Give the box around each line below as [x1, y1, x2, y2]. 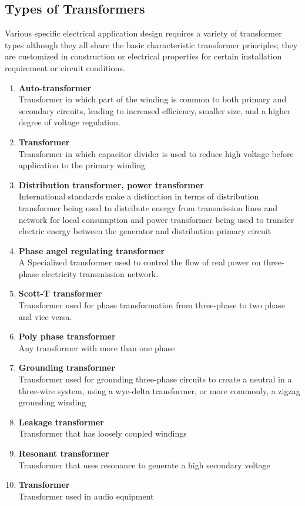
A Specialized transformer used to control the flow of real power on [18, 256, 261, 268]
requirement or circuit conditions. [5, 61, 125, 74]
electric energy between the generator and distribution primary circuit [18, 225, 272, 237]
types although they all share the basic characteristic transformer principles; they [5, 38, 298, 51]
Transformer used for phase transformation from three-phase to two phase [18, 299, 285, 311]
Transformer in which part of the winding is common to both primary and [18, 93, 287, 105]
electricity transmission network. [41, 267, 159, 279]
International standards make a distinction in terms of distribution [18, 190, 259, 202]
